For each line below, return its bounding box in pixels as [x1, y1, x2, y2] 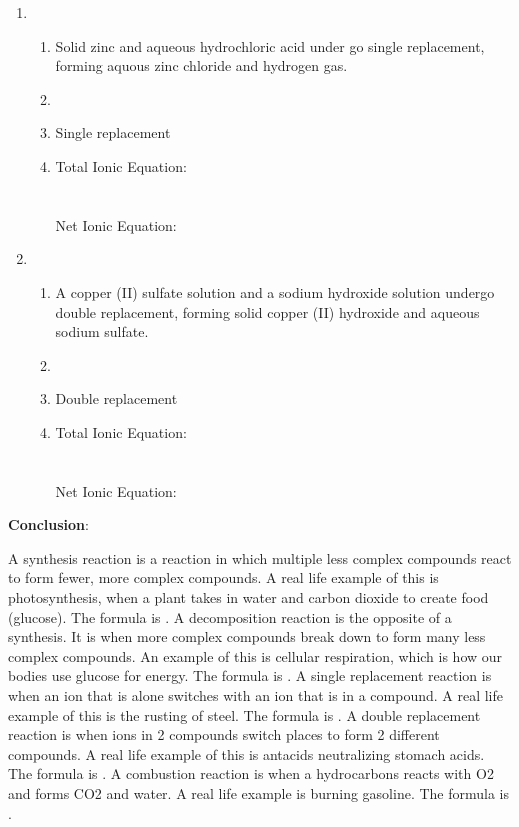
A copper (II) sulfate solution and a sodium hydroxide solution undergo [55, 281, 495, 302]
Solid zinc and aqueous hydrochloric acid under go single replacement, [55, 35, 485, 56]
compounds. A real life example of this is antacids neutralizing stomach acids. [8, 743, 485, 764]
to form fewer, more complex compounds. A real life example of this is [8, 567, 439, 588]
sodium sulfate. [55, 321, 149, 342]
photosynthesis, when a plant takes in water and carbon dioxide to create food [8, 587, 489, 608]
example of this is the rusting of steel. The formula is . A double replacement [8, 704, 481, 725]
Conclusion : [8, 514, 89, 535]
